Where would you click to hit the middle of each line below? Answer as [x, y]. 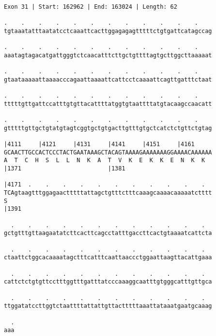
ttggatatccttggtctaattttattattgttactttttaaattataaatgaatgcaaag [108, 306]
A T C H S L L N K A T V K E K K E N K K [105, 160]
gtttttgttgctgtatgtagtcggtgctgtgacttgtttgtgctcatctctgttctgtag [108, 128]
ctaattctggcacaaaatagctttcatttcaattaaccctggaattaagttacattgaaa [108, 258]
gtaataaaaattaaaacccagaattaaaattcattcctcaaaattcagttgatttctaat [108, 79]
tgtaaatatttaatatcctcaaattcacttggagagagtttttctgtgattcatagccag [108, 31]
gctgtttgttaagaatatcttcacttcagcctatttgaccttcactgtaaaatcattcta [108, 233]
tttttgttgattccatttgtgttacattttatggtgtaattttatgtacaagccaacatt [108, 104]
